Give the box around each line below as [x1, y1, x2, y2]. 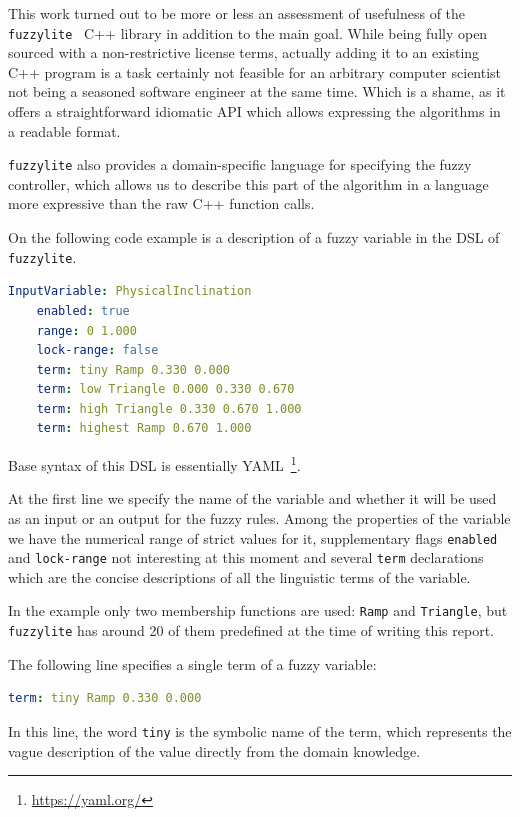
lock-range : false [36, 343, 159, 358]
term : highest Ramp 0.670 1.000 [36, 421, 252, 436]
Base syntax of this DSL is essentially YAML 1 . [8, 452, 301, 475]
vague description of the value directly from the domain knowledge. [8, 740, 421, 761]
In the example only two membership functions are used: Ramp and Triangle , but [8, 600, 508, 621]
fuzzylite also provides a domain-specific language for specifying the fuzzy [8, 154, 472, 175]
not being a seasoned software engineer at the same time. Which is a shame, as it [8, 81, 506, 102]
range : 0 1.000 [36, 323, 137, 338]
